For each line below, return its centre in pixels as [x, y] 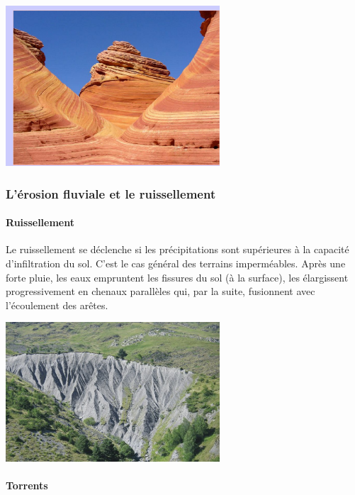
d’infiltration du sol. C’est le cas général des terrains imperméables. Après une [176, 263]
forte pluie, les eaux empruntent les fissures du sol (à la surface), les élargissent [177, 277]
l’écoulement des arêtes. [57, 305]
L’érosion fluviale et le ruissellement [111, 193]
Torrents [27, 485]
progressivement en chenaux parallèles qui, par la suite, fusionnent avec [160, 291]
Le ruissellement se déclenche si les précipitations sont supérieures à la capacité [177, 249]
